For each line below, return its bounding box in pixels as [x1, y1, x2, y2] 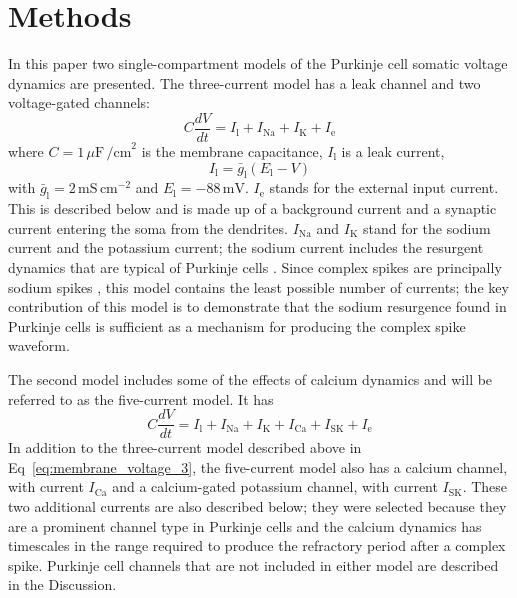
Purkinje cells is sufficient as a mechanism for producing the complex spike [8, 315, 466, 336]
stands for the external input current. [269, 177, 499, 198]
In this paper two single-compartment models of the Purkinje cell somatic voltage [8, 53, 508, 74]
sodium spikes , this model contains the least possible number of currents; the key [8, 276, 509, 297]
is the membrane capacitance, [141, 140, 323, 161]
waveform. [8, 335, 70, 356]
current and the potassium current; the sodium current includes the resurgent [8, 237, 484, 258]
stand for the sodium [362, 217, 491, 238]
